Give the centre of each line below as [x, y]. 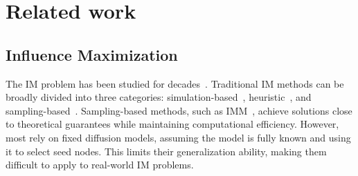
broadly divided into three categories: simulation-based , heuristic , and [159, 97]
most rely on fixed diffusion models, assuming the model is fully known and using [178, 137]
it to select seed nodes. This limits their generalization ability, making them [166, 151]
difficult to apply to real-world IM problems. [100, 165]
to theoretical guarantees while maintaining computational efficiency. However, [172, 124]
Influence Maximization [92, 54]
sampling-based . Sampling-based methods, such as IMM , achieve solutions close [179, 110]
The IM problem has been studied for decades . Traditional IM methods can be [175, 83]
